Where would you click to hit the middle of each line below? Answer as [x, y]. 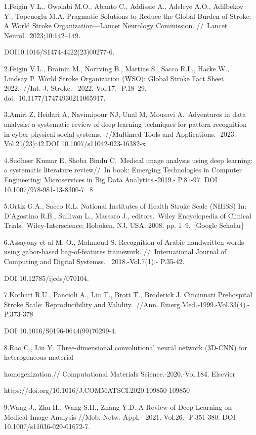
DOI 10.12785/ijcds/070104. [46, 278]
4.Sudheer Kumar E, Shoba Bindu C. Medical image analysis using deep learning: [128, 160]
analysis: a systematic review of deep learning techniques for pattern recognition [125, 124]
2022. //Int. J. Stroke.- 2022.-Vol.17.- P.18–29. [75, 88]
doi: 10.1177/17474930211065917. [55, 97]
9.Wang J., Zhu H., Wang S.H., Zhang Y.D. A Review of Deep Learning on [118, 407]
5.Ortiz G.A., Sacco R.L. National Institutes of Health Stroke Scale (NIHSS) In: [125, 206]
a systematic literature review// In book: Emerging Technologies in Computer [123, 170]
